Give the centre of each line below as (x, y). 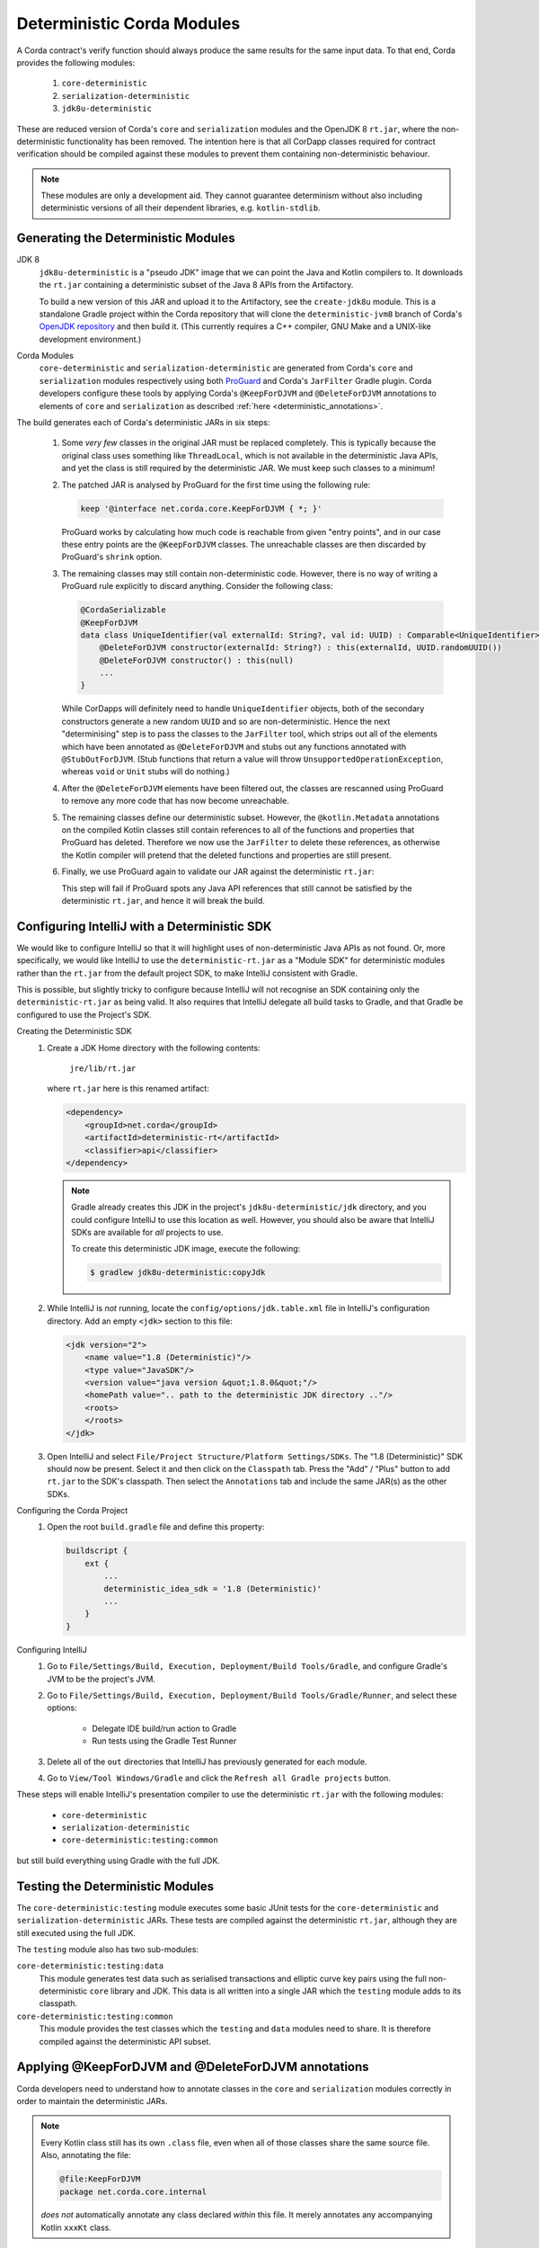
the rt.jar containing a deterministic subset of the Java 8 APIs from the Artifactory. (196, 285)
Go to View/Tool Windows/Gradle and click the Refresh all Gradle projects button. (219, 1778)
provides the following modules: (76, 62)
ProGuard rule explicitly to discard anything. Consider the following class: (197, 586)
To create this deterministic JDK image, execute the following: (186, 1249)
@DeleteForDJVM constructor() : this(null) (196, 660)
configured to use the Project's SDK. (84, 1014)
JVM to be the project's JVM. (102, 1679)
